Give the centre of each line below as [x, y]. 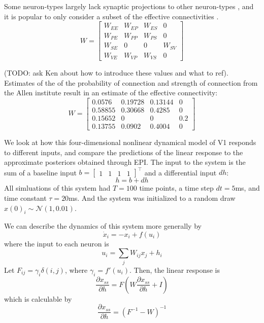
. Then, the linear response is [174, 270]
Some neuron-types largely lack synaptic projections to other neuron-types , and [129, 6]
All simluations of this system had [57, 188]
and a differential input [180, 172]
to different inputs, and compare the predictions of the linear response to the [124, 152]
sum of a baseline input [40, 172]
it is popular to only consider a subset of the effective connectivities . [111, 16]
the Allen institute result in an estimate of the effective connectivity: [111, 93]
